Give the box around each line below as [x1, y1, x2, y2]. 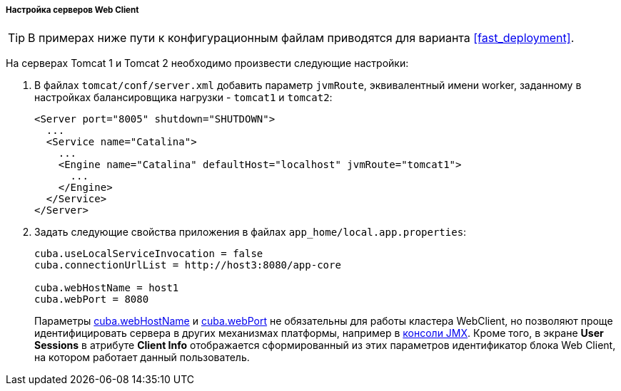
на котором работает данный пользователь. [34, 351, 250, 364]
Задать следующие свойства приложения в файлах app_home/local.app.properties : [34, 226, 467, 239]
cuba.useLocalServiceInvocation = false [34, 248, 263, 260]
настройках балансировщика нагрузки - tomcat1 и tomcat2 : [34, 91, 333, 104]
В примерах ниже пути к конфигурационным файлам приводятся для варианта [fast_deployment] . [28, 31, 575, 46]
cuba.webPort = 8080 [34, 293, 149, 306]
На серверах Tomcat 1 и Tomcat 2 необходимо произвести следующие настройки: [6, 57, 409, 70]
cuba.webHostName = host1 [34, 282, 179, 294]
